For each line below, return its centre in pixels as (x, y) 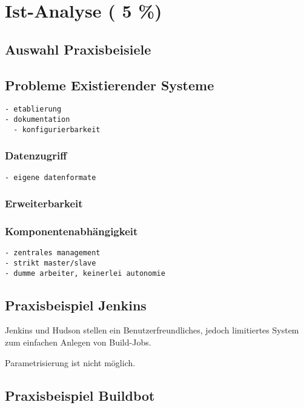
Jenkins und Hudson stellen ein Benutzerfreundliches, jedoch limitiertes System (152, 330)
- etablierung (33, 109)
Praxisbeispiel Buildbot (80, 395)
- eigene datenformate (51, 177)
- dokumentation (38, 120)
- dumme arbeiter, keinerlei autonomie (85, 273)
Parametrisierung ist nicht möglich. (70, 362)
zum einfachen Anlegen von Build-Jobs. (78, 342)
